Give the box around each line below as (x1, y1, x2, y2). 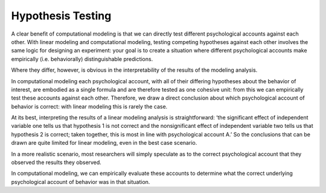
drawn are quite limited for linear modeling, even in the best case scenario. (11, 139, 197, 147)
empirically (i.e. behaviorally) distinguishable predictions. (11, 55, 153, 63)
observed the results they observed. (11, 159, 102, 166)
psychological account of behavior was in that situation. (11, 178, 150, 185)
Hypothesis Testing (11, 9, 112, 22)
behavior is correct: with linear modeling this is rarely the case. (11, 103, 168, 110)
